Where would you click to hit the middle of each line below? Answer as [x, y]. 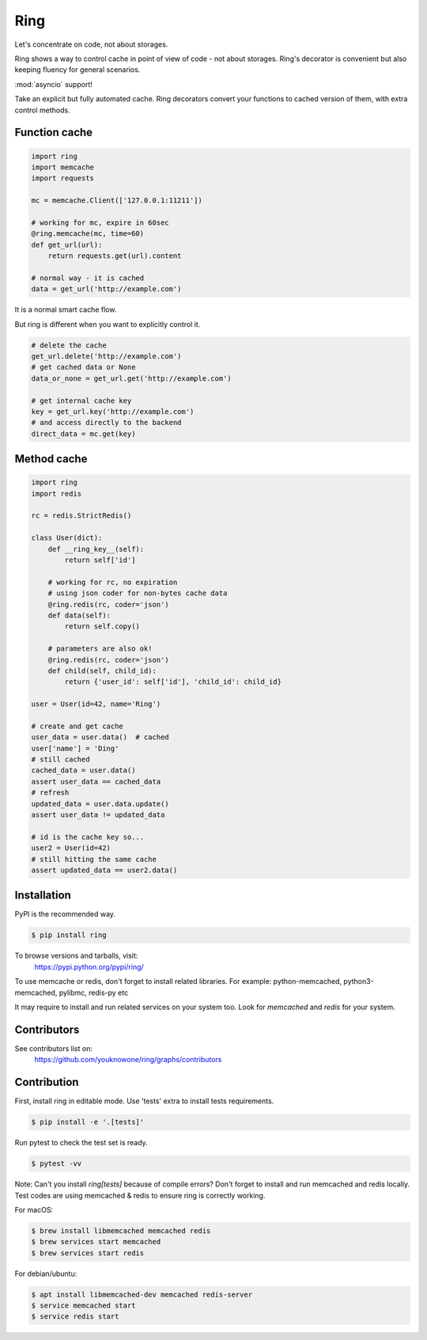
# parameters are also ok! [100, 649]
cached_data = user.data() [83, 771]
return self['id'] [100, 560]
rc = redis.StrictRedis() [81, 516]
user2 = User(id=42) [71, 848]
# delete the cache [69, 345]
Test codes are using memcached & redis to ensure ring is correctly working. [140, 1195]
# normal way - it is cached [88, 278]
